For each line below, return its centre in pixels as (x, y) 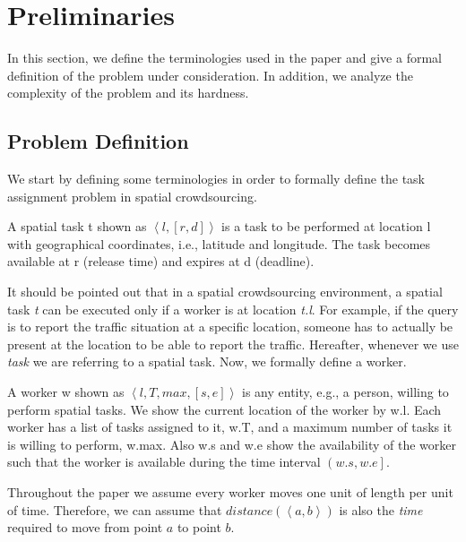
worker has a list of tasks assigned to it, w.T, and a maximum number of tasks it (230, 427)
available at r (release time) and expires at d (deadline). (161, 261)
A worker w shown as (66, 392)
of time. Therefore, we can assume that (115, 509)
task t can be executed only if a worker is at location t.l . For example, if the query (233, 309)
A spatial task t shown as (77, 226)
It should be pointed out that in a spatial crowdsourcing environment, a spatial (225, 292)
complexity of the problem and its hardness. (128, 93)
